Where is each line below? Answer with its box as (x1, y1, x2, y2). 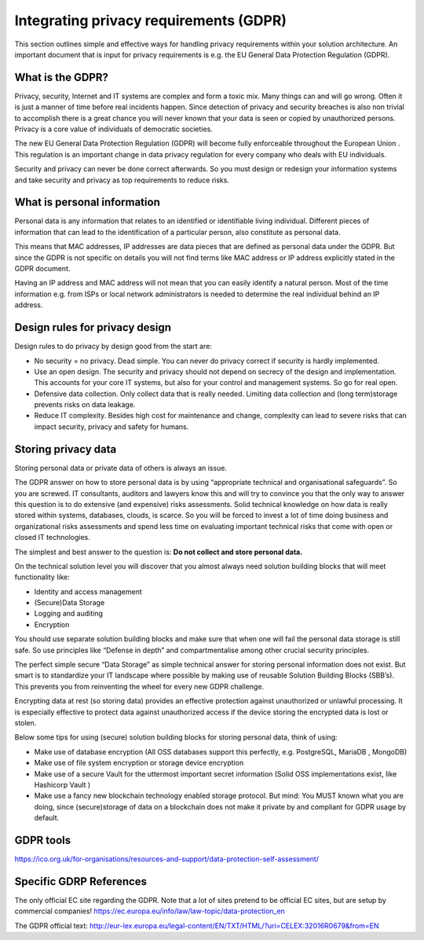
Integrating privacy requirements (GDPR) (14, 12, 287, 29)
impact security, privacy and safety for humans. (34, 421, 189, 431)
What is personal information (14, 196, 160, 209)
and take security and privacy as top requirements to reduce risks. (14, 175, 229, 185)
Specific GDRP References (14, 875, 148, 888)
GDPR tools (14, 833, 71, 846)
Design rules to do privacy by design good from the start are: (14, 342, 212, 351)
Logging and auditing (34, 609, 104, 619)
